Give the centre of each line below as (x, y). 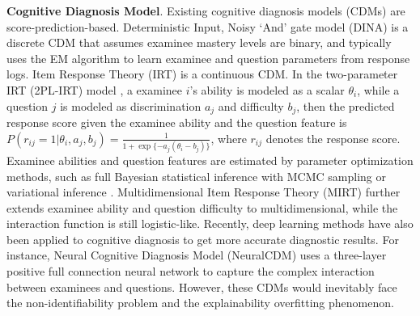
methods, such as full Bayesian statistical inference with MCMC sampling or (197, 176)
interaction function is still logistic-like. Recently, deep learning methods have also (210, 223)
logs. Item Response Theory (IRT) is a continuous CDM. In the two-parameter (202, 74)
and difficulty (251, 105)
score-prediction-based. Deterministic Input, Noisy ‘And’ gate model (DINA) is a (208, 26)
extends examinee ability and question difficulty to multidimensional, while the (202, 207)
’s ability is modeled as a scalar (267, 89)
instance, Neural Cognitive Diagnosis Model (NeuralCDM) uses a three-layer (197, 255)
